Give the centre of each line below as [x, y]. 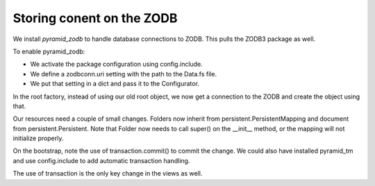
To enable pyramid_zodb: [49, 51]
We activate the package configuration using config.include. [116, 64]
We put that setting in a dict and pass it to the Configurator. [115, 84]
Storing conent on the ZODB [95, 18]
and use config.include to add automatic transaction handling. [101, 160]
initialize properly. [38, 138]
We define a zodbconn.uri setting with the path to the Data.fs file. [124, 74]
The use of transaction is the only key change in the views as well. [108, 174]
